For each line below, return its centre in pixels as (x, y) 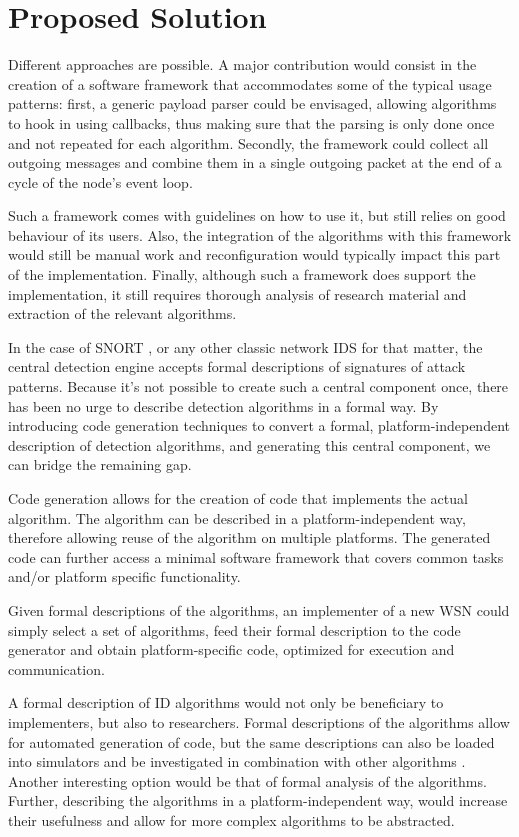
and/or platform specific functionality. (124, 576)
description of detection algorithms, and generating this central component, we (249, 444)
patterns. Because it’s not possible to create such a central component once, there (258, 386)
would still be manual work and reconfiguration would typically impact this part (254, 254)
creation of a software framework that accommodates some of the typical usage (250, 83)
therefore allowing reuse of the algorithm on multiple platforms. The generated (249, 537)
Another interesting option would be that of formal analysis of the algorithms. (247, 780)
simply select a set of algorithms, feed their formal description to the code (234, 629)
